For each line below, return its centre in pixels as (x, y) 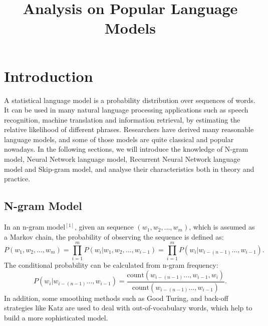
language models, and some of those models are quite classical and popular (119, 139)
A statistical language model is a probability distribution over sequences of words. (130, 100)
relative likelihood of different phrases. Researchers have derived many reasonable (129, 129)
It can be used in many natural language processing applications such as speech (126, 110)
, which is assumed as (222, 227)
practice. (17, 179)
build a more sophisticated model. (56, 318)
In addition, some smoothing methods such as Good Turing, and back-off (116, 298)
